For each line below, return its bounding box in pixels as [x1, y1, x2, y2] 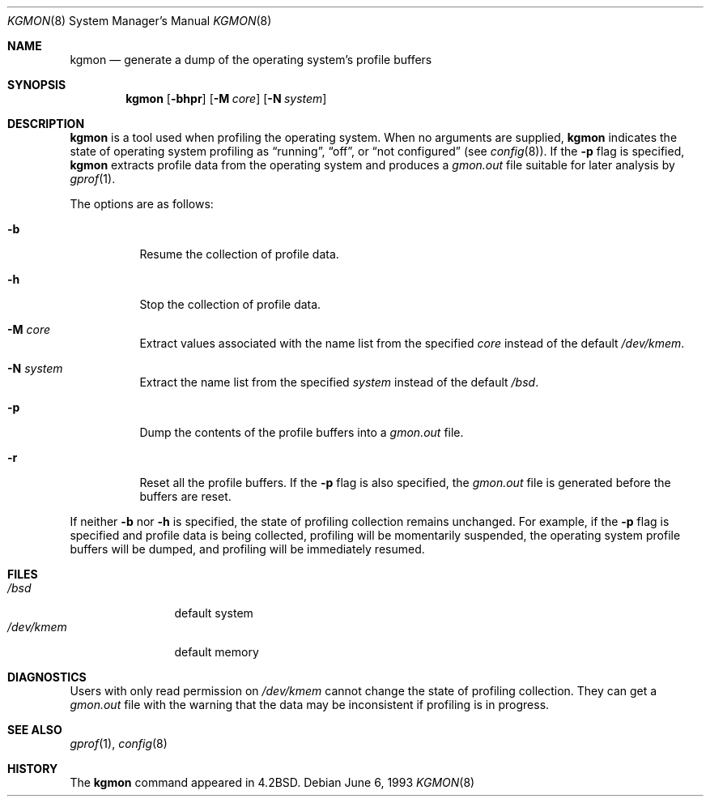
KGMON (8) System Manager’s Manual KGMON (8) [7, 14, 272, 28]
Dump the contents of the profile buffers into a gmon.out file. [139, 425, 464, 439]
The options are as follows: [70, 197, 214, 211]
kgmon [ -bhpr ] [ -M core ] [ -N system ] [125, 92, 327, 105]
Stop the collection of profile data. [139, 297, 321, 311]
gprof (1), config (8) [70, 737, 168, 750]
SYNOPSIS [7, 78, 66, 92]
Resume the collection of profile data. [139, 247, 339, 261]
